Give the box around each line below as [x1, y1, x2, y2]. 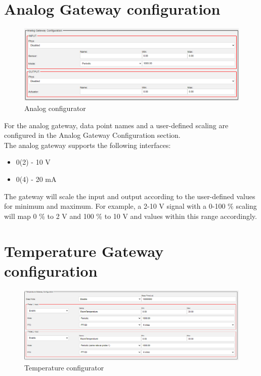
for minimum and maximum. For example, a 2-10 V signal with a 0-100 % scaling [4, 201, 257, 211]
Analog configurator [24, 102, 86, 113]
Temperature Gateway [4, 240, 164, 261]
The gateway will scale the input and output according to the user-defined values [4, 191, 255, 201]
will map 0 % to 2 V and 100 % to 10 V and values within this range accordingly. [4, 210, 257, 221]
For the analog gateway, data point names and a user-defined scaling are [4, 120, 229, 130]
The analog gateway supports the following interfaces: [4, 139, 171, 150]
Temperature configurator [24, 362, 104, 372]
